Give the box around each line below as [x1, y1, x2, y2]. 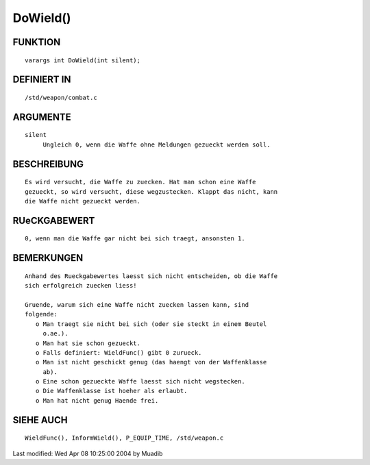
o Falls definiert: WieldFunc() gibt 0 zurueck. [35, 349, 202, 356]
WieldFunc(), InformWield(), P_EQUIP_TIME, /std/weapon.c [25, 434, 224, 442]
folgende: [25, 310, 58, 318]
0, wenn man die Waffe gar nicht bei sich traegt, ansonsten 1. [25, 235, 246, 242]
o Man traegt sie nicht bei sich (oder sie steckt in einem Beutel [35, 320, 267, 328]
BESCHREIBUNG [12, 158, 84, 170]
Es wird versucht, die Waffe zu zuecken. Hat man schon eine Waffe [25, 178, 256, 186]
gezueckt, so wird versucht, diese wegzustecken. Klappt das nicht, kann [25, 188, 278, 195]
